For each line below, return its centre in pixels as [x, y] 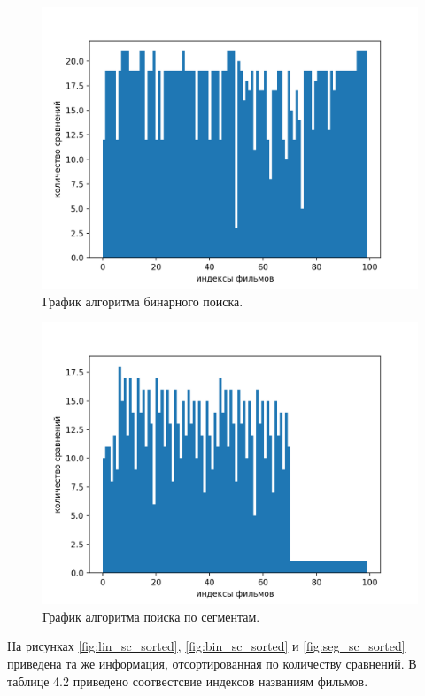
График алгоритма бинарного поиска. [143, 301]
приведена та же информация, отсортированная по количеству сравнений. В [212, 663]
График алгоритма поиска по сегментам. [151, 616]
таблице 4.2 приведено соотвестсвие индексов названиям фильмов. [188, 681]
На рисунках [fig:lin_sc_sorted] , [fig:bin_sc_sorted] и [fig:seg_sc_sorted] [206, 646]
